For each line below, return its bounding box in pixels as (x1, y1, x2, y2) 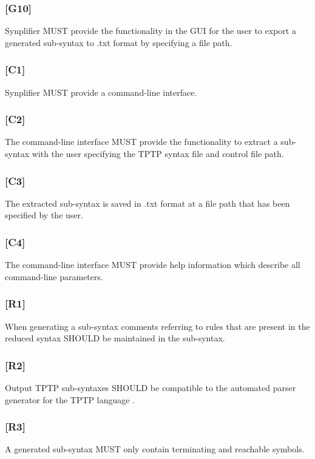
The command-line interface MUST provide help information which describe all (5, 258, 300, 271)
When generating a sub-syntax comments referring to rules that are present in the (5, 320, 310, 332)
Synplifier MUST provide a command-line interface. (5, 85, 197, 98)
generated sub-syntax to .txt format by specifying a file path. (5, 36, 232, 49)
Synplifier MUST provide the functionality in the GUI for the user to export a (5, 24, 296, 37)
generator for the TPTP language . (5, 393, 135, 406)
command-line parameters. (5, 270, 103, 283)
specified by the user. (5, 209, 83, 221)
